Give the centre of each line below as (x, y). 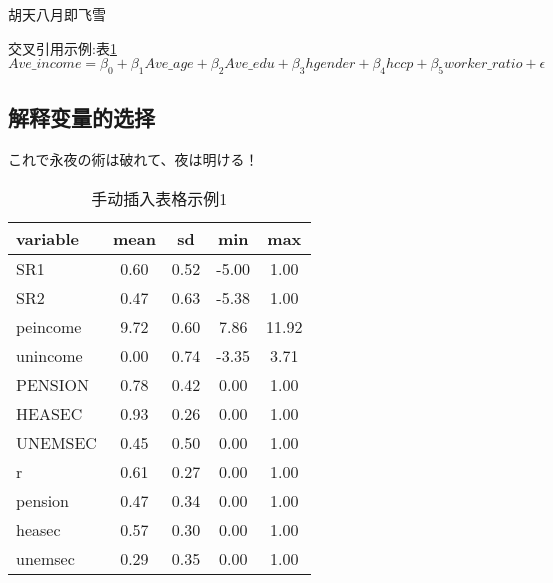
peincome (49, 326)
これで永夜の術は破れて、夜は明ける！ (133, 159)
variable (48, 238)
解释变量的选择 (81, 117)
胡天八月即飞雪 (57, 14)
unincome (49, 355)
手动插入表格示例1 (159, 198)
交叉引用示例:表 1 (62, 47)
